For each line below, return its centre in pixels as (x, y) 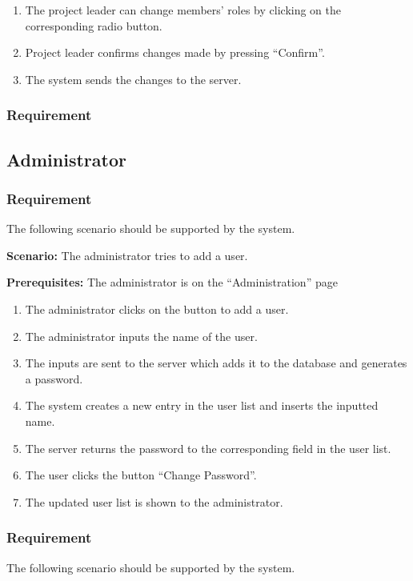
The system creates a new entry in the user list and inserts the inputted (202, 405)
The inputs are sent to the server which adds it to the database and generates (216, 363)
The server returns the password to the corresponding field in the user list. (208, 448)
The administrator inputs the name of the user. (141, 336)
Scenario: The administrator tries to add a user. (127, 255)
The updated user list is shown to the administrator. (154, 501)
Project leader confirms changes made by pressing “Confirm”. (175, 52)
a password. (54, 378)
